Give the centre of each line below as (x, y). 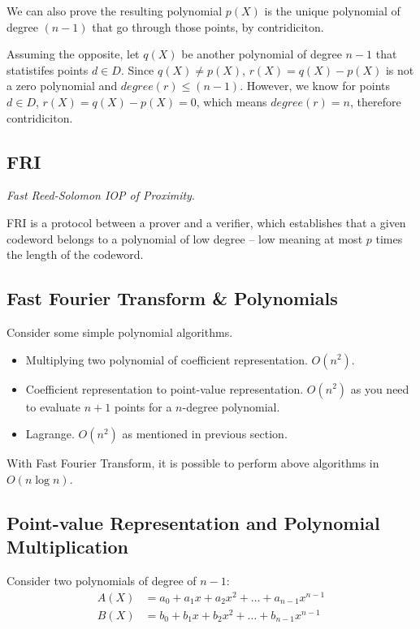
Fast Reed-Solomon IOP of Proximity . (101, 195)
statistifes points (48, 69)
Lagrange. (50, 434)
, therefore (375, 101)
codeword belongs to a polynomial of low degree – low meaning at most (185, 238)
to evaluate (53, 406)
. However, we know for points (315, 86)
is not (400, 69)
